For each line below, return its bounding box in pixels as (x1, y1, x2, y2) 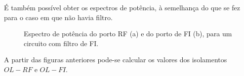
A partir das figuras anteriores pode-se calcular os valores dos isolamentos (4, 54, 227, 65)
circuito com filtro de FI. (24, 38, 99, 48)
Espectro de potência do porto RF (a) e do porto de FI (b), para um (24, 28, 232, 39)
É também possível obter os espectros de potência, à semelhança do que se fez (4, 2, 240, 12)
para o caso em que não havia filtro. (4, 12, 113, 22)
